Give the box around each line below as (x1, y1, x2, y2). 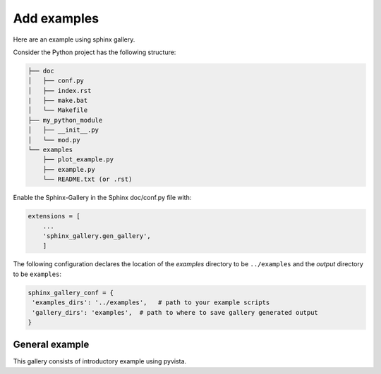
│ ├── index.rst (28, 87, 92, 94)
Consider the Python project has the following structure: (13, 48, 176, 56)
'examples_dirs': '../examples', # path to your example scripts (32, 299, 270, 306)
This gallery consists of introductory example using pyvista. (13, 357, 187, 366)
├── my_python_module (28, 116, 103, 124)
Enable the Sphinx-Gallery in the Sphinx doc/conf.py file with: (13, 194, 192, 202)
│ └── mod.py (28, 136, 80, 144)
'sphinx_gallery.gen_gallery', (42, 232, 151, 239)
